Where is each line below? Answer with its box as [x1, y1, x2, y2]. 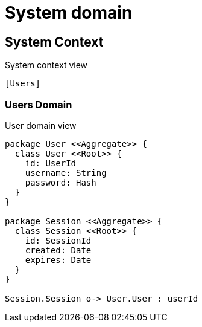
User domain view [5, 120, 77, 131]
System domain [5, 2, 133, 23]
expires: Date [25, 254, 92, 265]
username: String [25, 167, 107, 178]
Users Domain [5, 98, 72, 111]
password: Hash [25, 177, 96, 187]
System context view [5, 60, 88, 71]
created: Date [25, 245, 92, 255]
